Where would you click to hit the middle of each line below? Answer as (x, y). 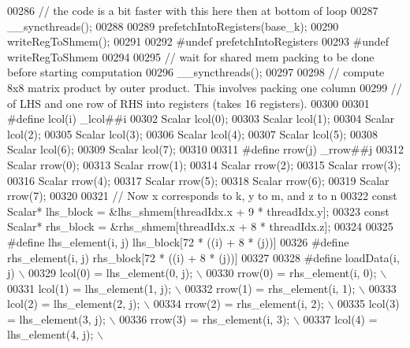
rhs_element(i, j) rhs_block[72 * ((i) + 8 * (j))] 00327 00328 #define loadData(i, (203, 257)
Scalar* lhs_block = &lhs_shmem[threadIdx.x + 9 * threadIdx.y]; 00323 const (198, 211)
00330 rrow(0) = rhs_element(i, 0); (291, 273)
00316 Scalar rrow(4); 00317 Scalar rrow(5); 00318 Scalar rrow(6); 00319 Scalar (198, 180)
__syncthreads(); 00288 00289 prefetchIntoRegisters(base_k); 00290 (173, 26)
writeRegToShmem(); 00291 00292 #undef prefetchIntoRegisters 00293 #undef (198, 41)
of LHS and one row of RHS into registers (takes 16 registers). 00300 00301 (188, 103)
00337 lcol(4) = (340, 318)
